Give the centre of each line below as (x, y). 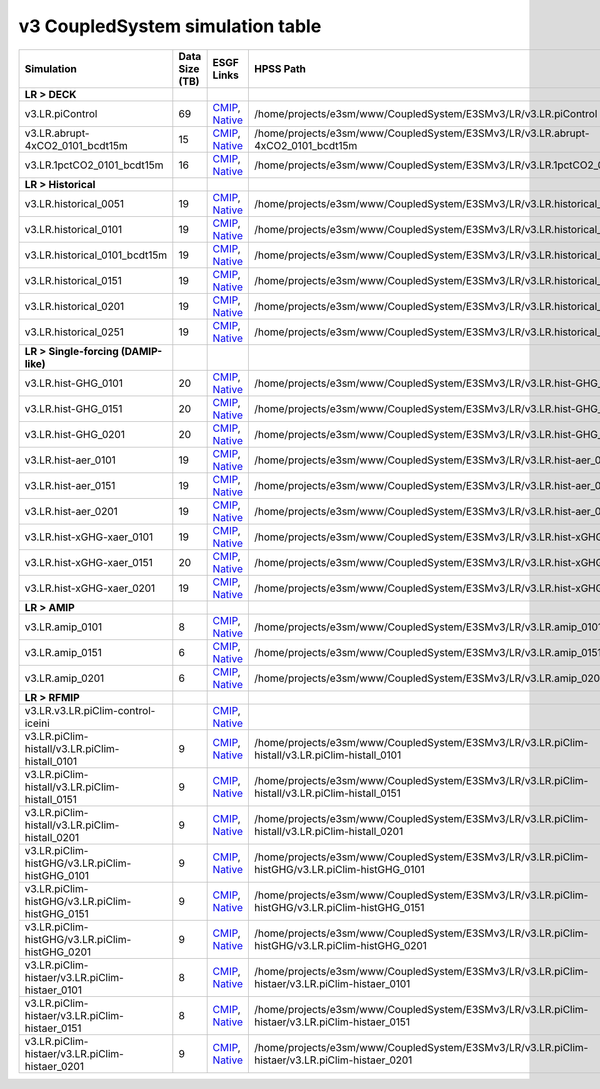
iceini (37, 723)
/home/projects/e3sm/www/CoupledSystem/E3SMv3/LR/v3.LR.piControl (425, 113)
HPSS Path (280, 68)
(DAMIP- (141, 351)
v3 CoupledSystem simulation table (170, 26)
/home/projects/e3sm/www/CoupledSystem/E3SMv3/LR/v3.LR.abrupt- (421, 133)
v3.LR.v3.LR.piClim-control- (90, 710)
